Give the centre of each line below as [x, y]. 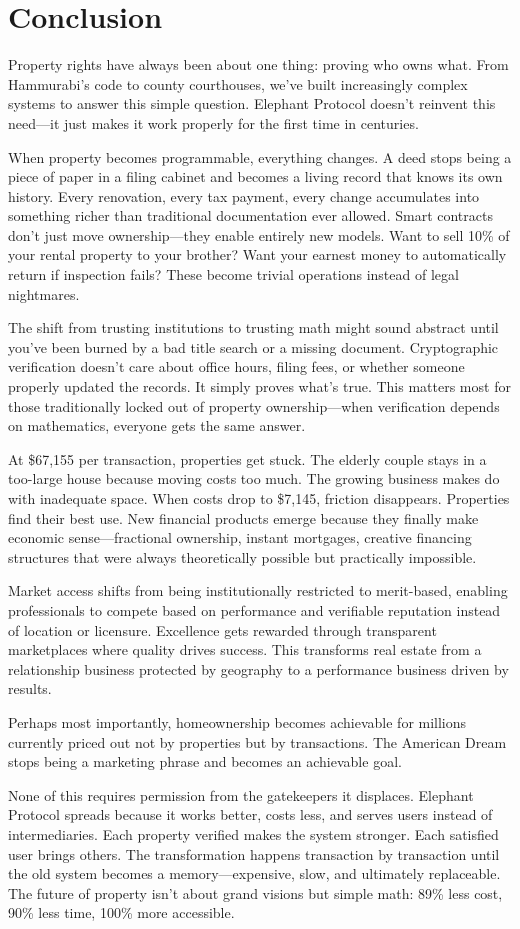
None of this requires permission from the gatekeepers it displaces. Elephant [241, 794]
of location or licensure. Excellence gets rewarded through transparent [222, 629]
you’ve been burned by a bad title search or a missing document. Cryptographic [253, 346]
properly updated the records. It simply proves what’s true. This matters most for [259, 386]
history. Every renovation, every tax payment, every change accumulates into [244, 195]
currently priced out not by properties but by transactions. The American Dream [257, 741]
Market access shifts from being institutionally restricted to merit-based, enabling [258, 590]
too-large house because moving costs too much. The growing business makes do [254, 478]
